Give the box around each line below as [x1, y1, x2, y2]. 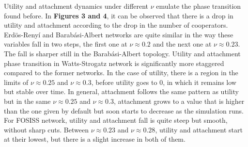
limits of [4, 77, 29, 87]
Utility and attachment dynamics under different [4, 1, 149, 11]
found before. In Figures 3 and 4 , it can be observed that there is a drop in [4, 10, 233, 20]
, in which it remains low [163, 77, 236, 87]
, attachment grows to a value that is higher [113, 96, 245, 106]
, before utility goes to [91, 77, 157, 87]
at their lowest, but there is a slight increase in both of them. [4, 134, 186, 144]
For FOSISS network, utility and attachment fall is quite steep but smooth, [4, 115, 228, 125]
